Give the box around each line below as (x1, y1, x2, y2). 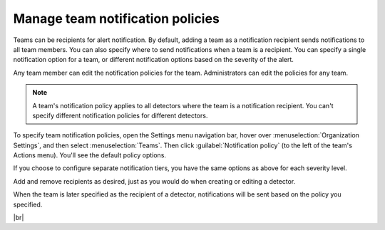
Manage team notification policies (13, 11, 220, 26)
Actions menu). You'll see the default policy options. (13, 151, 167, 160)
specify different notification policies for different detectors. (32, 111, 208, 120)
